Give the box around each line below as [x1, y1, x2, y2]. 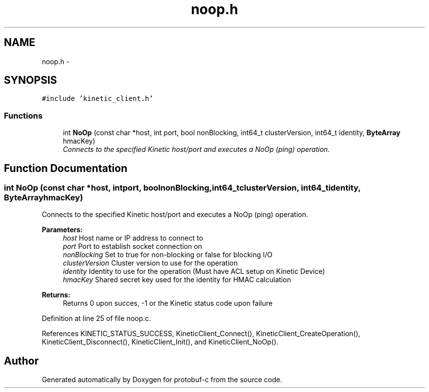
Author [4, 354, 39, 367]
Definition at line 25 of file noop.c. [42, 314, 151, 323]
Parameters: [42, 225, 83, 234]
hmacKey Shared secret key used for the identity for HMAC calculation [63, 275, 291, 284]
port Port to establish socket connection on [63, 242, 202, 251]
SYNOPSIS [4, 74, 57, 87]
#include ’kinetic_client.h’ [42, 95, 153, 103]
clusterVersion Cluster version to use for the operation [63, 259, 238, 268]
